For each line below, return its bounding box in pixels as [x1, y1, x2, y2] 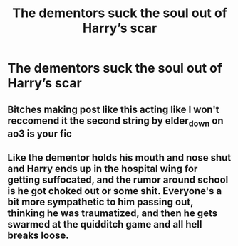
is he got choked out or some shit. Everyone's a [7, 185, 222, 197]
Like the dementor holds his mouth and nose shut [7, 151, 232, 164]
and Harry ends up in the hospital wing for [7, 163, 198, 175]
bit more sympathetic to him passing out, [7, 196, 194, 208]
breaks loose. [7, 230, 69, 242]
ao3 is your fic [7, 127, 73, 139]
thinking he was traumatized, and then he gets [7, 208, 218, 220]
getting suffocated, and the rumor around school [7, 174, 229, 186]
